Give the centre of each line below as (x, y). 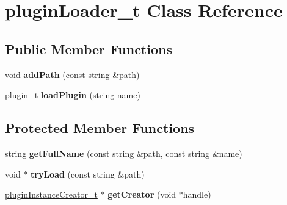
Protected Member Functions (100, 128)
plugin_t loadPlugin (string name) (73, 95)
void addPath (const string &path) (72, 74)
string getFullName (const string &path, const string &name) (124, 153)
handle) (197, 194)
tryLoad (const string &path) (88, 174)
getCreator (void (142, 194)
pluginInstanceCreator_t (51, 194)
